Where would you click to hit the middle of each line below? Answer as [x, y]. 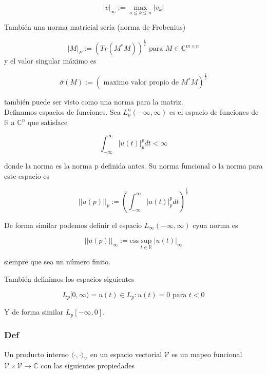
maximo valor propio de [141, 83]
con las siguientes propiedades [88, 365]
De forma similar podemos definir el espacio [73, 225]
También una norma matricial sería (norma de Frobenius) [95, 27]
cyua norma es [215, 225]
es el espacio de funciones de [214, 111]
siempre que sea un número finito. [58, 262]
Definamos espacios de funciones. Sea [62, 111]
